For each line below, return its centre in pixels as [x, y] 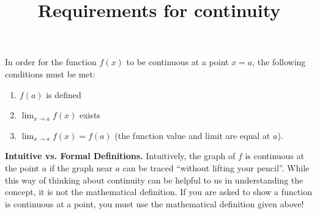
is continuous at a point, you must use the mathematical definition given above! [155, 203]
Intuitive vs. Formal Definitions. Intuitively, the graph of [120, 156]
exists [90, 115]
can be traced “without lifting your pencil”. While [216, 167]
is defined [64, 94]
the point [22, 167]
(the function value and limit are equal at [192, 135]
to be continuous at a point [177, 62]
